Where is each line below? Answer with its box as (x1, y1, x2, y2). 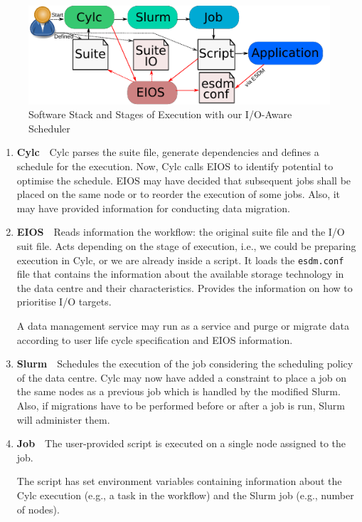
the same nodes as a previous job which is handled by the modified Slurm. (16, 384, 341, 399)
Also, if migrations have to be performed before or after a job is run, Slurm (16, 397, 345, 412)
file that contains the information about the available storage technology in (16, 266, 344, 281)
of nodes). (16, 501, 60, 516)
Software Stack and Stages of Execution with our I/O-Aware (28, 107, 292, 122)
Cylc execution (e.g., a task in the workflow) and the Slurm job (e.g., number (16, 487, 354, 502)
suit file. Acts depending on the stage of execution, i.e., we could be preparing (16, 238, 356, 253)
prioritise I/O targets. (16, 294, 112, 309)
